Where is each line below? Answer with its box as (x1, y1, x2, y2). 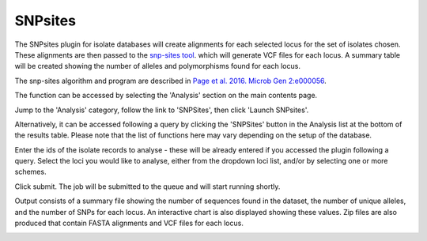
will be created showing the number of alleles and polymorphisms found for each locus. (14, 62, 300, 71)
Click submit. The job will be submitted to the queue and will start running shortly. (14, 182, 281, 191)
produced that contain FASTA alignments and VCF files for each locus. (14, 218, 244, 228)
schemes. (14, 167, 47, 177)
